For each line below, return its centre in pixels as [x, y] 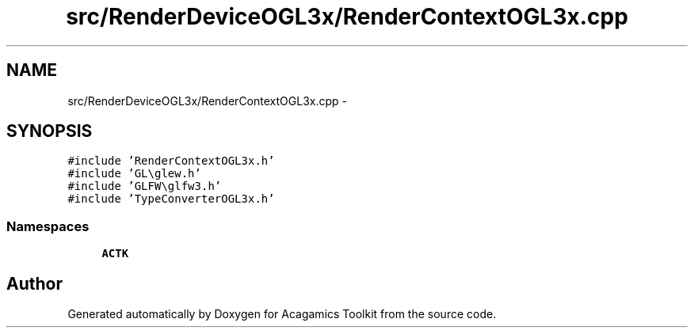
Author [34, 283]
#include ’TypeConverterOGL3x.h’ [171, 199]
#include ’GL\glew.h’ [134, 174]
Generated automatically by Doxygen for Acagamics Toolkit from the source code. [282, 314]
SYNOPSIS [50, 131]
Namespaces [48, 226]
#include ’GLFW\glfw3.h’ [145, 186]
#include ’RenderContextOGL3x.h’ [171, 161]
